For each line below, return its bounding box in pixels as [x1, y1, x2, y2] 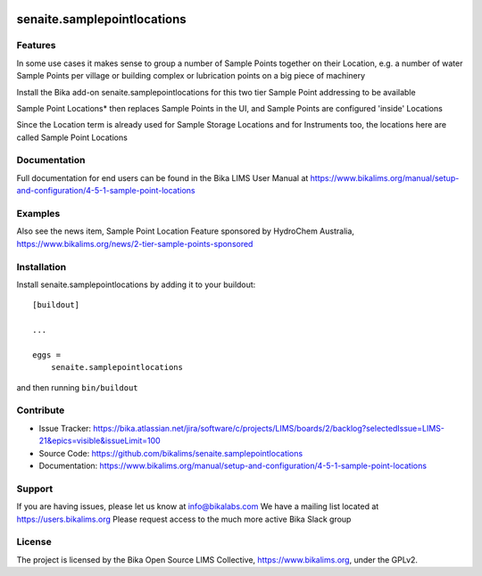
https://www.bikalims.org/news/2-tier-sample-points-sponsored [16, 238, 253, 249]
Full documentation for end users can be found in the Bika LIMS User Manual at [16, 172, 309, 183]
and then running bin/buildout [16, 382, 138, 392]
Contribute [16, 404, 65, 416]
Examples [16, 208, 61, 220]
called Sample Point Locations [16, 132, 129, 143]
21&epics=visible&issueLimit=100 [38, 435, 161, 446]
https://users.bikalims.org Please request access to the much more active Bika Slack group [16, 514, 352, 524]
